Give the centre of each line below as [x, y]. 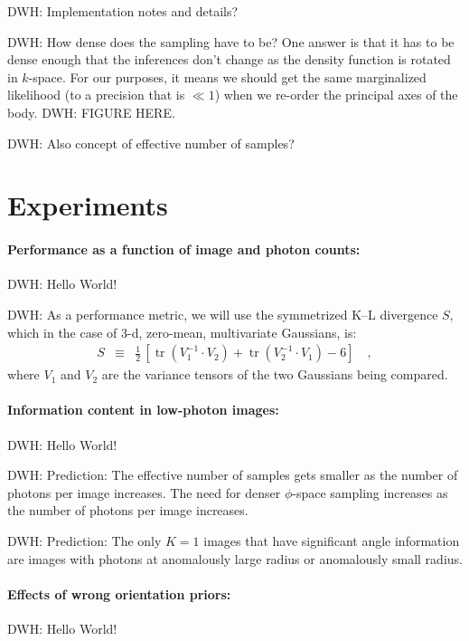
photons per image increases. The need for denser [144, 492]
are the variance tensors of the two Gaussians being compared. [275, 374]
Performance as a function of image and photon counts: [184, 249]
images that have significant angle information [332, 540]
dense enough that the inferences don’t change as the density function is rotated [229, 59]
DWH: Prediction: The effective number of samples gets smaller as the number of [233, 475]
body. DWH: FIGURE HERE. [91, 112]
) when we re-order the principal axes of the [336, 95]
